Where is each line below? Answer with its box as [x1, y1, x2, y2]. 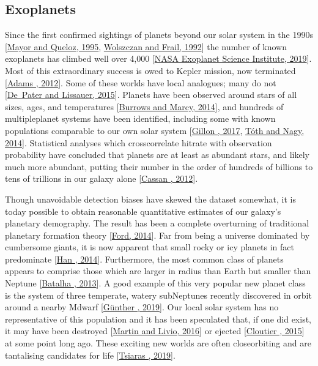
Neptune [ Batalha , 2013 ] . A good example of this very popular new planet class [5, 277, 306, 289]
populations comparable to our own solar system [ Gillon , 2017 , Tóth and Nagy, [5, 124, 305, 136]
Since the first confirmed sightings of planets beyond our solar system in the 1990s [5, 28, 313, 41]
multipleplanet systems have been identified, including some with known [5, 112, 276, 125]
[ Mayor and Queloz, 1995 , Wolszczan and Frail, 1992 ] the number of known [5, 40, 287, 53]
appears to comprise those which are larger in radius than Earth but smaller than [5, 264, 311, 277]
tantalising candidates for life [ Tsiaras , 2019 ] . [5, 348, 176, 361]
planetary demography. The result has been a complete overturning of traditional [5, 217, 309, 230]
